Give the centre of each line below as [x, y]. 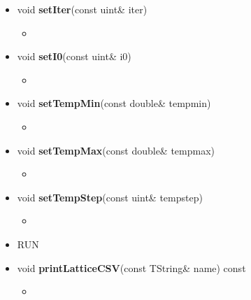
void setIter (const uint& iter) [82, 9]
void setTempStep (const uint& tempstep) [110, 197]
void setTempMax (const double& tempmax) [116, 150]
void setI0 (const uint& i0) [74, 56]
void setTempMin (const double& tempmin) [114, 103]
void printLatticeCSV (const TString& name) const [131, 267]
